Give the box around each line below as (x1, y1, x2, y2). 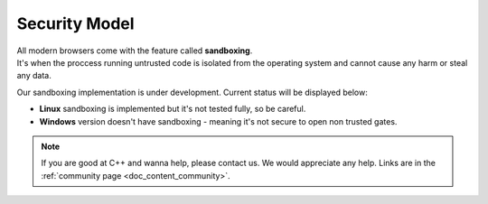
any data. (16, 70, 52, 81)
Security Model (16, 14, 135, 33)
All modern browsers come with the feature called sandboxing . (16, 45, 253, 56)
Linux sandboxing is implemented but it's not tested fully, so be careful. (39, 104, 306, 115)
